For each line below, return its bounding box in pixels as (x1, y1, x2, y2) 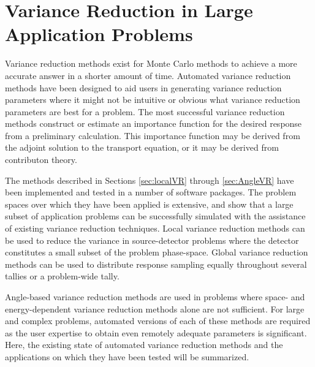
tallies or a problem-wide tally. (5, 270, 120, 282)
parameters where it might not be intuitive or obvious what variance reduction (5, 93, 300, 106)
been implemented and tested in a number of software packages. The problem (5, 186, 297, 199)
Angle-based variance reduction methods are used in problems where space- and (5, 290, 305, 303)
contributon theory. (5, 153, 77, 166)
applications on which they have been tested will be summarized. (5, 350, 249, 363)
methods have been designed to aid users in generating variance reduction (5, 81, 282, 94)
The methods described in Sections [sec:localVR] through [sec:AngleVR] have (5, 173, 294, 186)
